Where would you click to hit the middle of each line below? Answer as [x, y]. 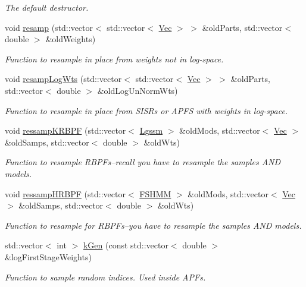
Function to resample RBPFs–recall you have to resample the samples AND [143, 162]
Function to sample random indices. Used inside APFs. [105, 277]
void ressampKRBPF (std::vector [65, 130]
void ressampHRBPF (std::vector [65, 193]
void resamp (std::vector [49, 27]
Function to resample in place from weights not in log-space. [114, 59]
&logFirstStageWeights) [48, 256]
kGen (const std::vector [126, 245]
